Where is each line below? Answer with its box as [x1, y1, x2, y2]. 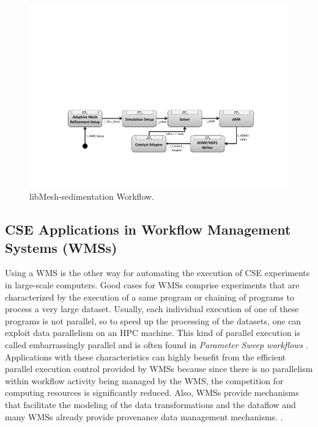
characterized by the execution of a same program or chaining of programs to [5, 290, 294, 303]
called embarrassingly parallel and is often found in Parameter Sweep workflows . [5, 338, 308, 351]
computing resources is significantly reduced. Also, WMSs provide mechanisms [5, 386, 299, 399]
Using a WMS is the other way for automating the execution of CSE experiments [5, 266, 310, 279]
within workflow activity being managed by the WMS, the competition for [5, 374, 284, 387]
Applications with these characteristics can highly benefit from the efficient [5, 350, 286, 363]
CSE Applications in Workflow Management [5, 220, 291, 239]
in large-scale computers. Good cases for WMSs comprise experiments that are [5, 279, 300, 291]
